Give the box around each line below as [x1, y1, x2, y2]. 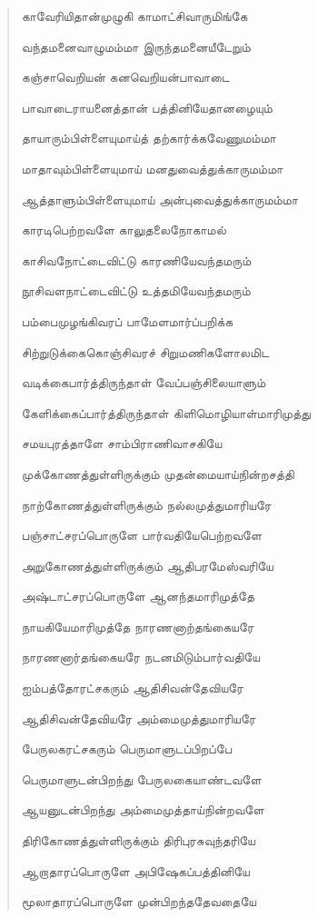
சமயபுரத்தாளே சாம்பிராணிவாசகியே [21, 434, 223, 453]
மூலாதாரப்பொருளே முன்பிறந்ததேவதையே [21, 892, 257, 911]
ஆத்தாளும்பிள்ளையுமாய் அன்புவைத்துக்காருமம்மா [21, 189, 299, 208]
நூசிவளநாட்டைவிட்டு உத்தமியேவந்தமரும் [21, 281, 251, 300]
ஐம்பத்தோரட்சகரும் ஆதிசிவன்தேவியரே [21, 678, 243, 697]
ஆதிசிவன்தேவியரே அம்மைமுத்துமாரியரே [21, 708, 256, 727]
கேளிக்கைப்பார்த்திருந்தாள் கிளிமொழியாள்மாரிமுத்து [21, 403, 311, 422]
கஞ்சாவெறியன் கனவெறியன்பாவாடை [21, 67, 230, 86]
